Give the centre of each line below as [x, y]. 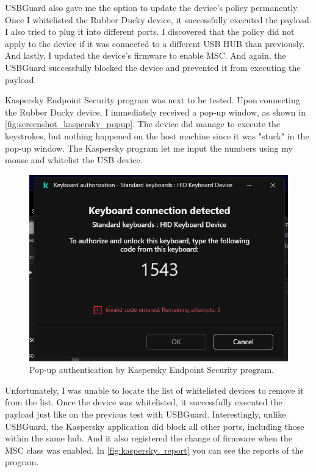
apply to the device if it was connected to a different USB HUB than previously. [155, 43]
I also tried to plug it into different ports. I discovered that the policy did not [150, 31]
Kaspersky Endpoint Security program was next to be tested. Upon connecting [153, 100]
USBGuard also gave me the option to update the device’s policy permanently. [152, 7]
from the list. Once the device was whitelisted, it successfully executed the [144, 402]
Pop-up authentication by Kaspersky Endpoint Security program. [152, 370]
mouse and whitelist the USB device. [74, 160]
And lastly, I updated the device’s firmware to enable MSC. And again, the [145, 55]
